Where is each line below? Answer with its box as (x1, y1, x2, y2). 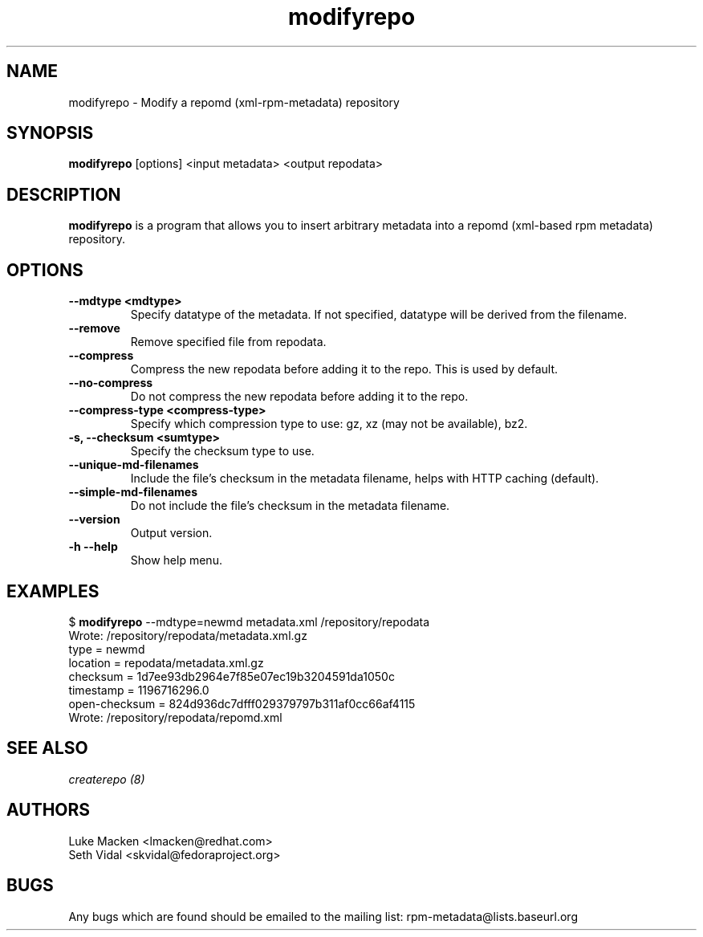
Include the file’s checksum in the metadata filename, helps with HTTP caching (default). (130, 471, 599, 486)
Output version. (130, 526, 213, 540)
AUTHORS (6, 800, 91, 821)
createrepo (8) (68, 772, 145, 786)
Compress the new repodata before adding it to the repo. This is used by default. (130, 362, 559, 377)
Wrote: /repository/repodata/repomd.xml (68, 710, 282, 724)
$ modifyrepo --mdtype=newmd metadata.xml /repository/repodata (68, 614, 430, 629)
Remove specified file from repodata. (130, 335, 327, 349)
